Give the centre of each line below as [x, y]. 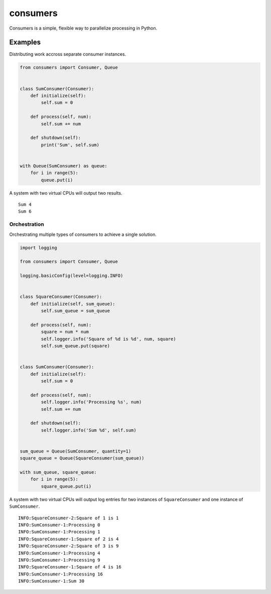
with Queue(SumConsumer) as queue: [63, 166]
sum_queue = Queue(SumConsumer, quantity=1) [76, 451]
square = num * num [65, 332]
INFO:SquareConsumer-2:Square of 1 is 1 [69, 518]
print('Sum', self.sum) [70, 145]
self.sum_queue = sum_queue [76, 311]
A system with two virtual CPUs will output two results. [66, 193]
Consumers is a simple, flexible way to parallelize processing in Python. [83, 28]
